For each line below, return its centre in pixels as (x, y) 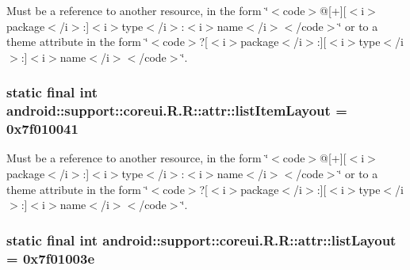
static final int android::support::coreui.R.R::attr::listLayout (201, 240)
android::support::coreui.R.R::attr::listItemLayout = (177, 110)
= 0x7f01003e (51, 258)
